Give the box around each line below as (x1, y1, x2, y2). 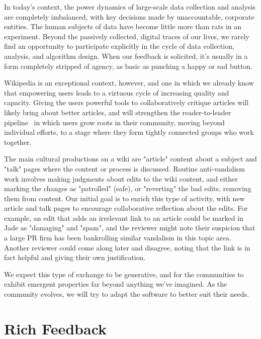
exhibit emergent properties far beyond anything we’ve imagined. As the (4, 279, 227, 289)
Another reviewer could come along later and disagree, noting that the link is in (4, 242, 250, 252)
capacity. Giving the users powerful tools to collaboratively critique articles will (4, 97, 248, 108)
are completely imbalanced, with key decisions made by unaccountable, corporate (4, 11, 254, 22)
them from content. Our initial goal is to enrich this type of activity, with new (4, 193, 245, 203)
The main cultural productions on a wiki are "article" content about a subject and (4, 153, 257, 164)
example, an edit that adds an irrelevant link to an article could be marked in (4, 212, 243, 223)
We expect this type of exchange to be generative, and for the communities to (4, 269, 244, 279)
